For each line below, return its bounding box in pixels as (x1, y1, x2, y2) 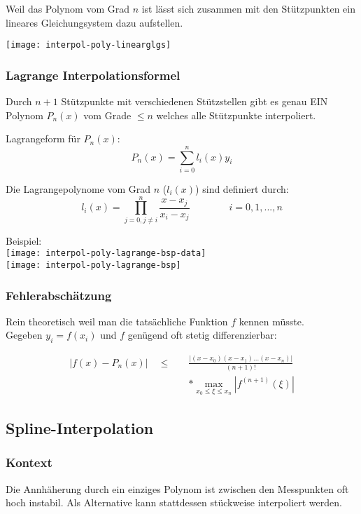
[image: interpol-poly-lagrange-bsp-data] (6, 248, 206, 259)
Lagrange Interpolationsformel (6, 66, 180, 83)
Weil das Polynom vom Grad (6, 1, 129, 15)
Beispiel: (6, 233, 42, 248)
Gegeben (6, 327, 43, 342)
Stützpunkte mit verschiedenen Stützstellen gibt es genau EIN (61, 94, 328, 109)
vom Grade (83, 107, 132, 122)
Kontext (6, 454, 52, 471)
